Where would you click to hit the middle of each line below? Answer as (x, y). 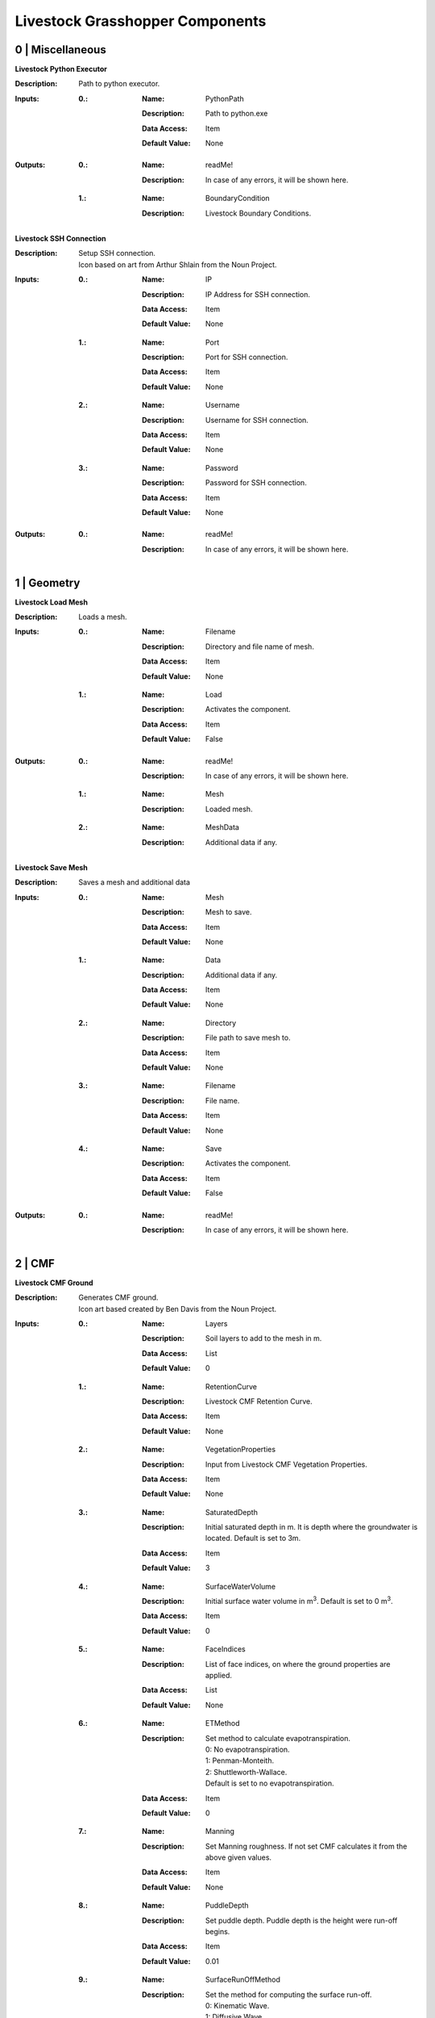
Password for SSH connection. (257, 483)
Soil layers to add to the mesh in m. (264, 1338)
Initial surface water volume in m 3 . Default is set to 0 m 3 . (300, 1601)
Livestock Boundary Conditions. (259, 213)
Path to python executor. (119, 84)
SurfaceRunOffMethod (243, 1980)
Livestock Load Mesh (52, 602)
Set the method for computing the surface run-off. (289, 1995)
